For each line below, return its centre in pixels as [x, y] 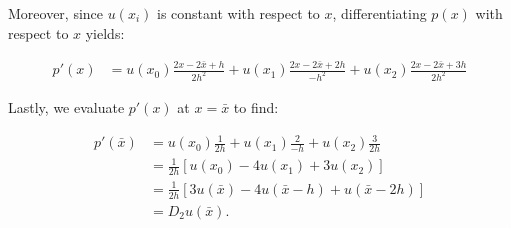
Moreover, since [56, 13]
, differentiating [379, 13]
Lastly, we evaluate [66, 106]
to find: [256, 106]
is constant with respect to [238, 13]
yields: [105, 32]
